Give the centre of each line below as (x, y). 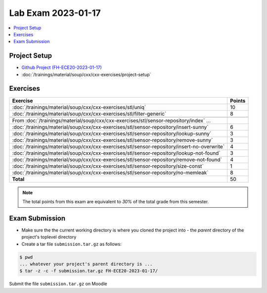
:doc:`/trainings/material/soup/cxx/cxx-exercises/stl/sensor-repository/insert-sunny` (110, 127)
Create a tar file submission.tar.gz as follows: (71, 244)
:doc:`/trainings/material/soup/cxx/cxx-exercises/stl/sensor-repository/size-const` (108, 166)
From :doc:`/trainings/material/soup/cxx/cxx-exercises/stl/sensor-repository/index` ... (111, 120)
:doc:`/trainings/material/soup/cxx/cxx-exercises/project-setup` (86, 74)
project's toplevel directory (49, 237)
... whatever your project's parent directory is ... (86, 264)
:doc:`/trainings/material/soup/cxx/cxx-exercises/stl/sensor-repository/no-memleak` (110, 173)
